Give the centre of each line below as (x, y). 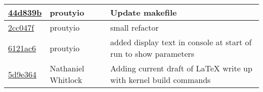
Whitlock (66, 80)
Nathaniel (67, 68)
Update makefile (144, 12)
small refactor (135, 27)
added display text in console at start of (181, 42)
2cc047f (21, 27)
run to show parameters (152, 54)
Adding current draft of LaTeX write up (181, 68)
